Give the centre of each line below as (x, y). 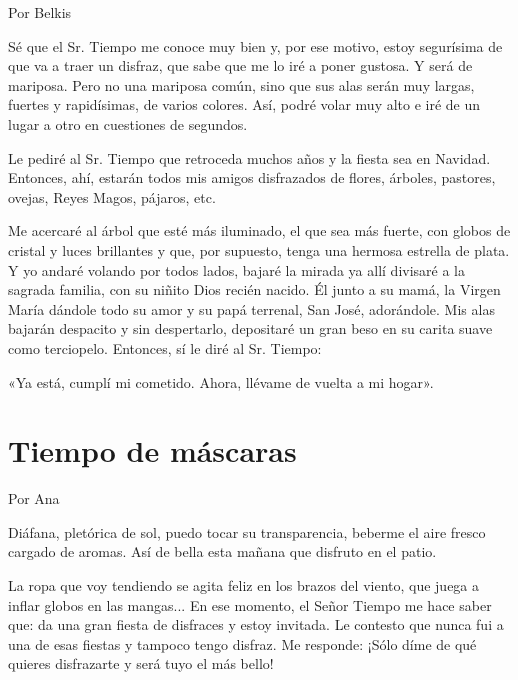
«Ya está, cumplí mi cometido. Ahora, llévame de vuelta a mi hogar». (221, 381)
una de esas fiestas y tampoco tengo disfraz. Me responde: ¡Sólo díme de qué (242, 643)
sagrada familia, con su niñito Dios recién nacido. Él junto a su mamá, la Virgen (254, 289)
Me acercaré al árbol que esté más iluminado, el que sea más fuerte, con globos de (259, 230)
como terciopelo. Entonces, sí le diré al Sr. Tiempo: (165, 347)
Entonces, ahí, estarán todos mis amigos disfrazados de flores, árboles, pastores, (252, 177)
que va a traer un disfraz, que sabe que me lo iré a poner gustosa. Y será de (240, 65)
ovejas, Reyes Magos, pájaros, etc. (112, 196)
